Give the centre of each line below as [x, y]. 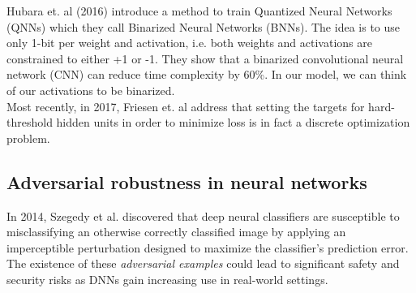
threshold [30, 122]
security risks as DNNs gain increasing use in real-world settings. [167, 279]
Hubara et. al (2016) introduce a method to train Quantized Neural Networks [199, 11]
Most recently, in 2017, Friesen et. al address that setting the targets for [186, 106]
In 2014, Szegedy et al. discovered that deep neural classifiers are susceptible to [203, 215]
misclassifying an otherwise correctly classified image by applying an [176, 232]
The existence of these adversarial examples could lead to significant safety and [203, 263]
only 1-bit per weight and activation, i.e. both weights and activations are [189, 43]
